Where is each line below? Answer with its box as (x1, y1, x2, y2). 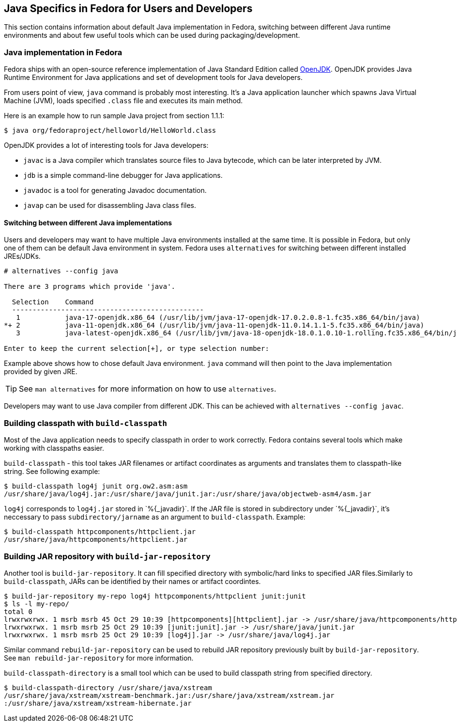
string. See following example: (4, 467, 100, 476)
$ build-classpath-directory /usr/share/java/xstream (4, 683, 212, 692)
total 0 (4, 607, 33, 616)
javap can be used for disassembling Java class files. (23, 201, 197, 210)
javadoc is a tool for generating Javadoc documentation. (23, 186, 207, 195)
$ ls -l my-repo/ (4, 600, 69, 608)
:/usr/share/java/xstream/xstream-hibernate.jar (4, 699, 192, 707)
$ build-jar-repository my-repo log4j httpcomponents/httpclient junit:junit (4, 592, 306, 600)
